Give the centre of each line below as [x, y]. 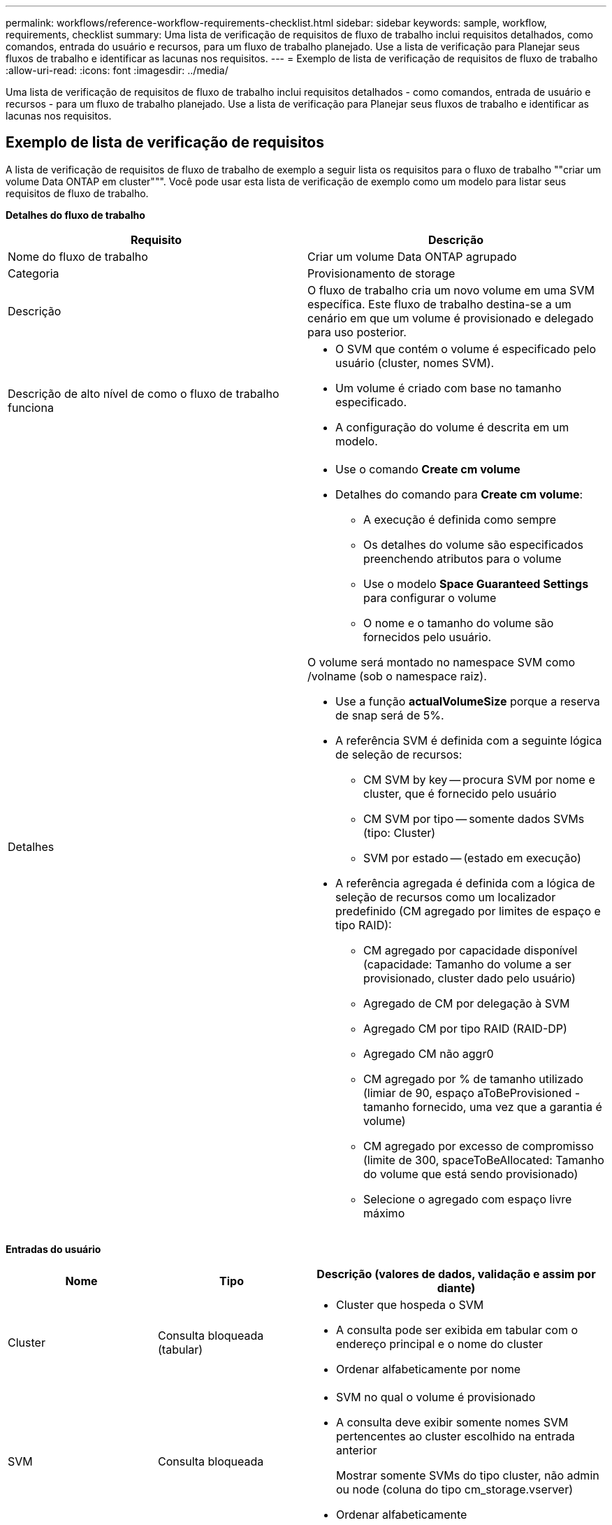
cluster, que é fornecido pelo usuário [460, 793]
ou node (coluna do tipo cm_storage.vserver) [455, 1489]
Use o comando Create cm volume [428, 469]
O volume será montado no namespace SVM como [441, 662]
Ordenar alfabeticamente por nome [429, 1369]
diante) [456, 1288]
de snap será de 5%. [390, 715]
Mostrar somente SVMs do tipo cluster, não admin [468, 1475]
